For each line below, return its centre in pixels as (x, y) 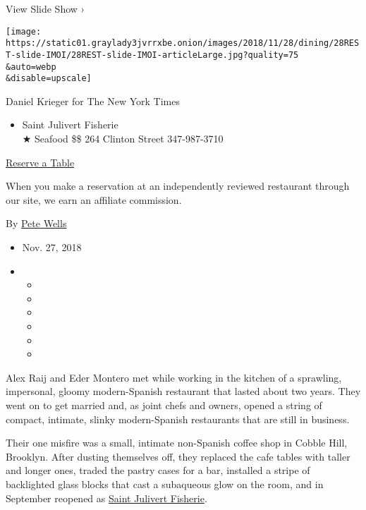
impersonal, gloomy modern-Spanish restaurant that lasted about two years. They (183, 391)
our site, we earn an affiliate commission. (94, 199)
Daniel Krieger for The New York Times (93, 101)
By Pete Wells (36, 223)
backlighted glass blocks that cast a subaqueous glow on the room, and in (165, 484)
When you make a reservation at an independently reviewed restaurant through (178, 186)
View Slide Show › (45, 8)
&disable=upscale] (49, 79)
